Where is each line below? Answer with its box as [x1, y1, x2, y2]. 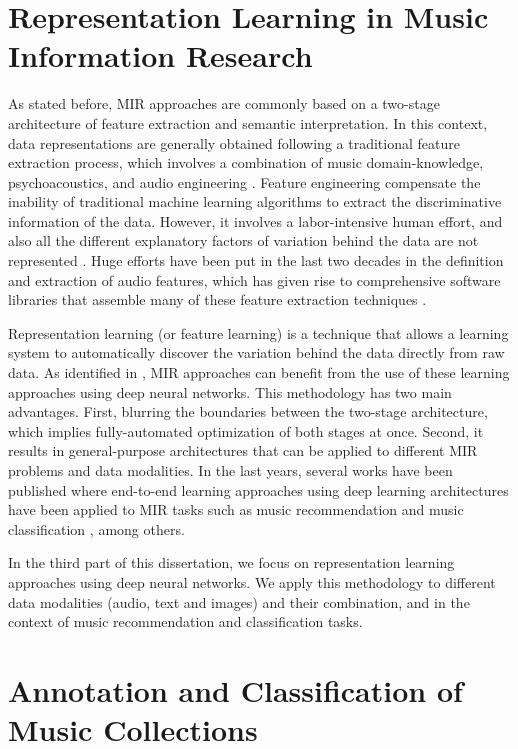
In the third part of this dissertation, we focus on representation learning [8, 552, 455, 573]
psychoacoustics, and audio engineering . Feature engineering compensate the [8, 171, 481, 192]
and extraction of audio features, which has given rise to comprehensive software [8, 269, 501, 290]
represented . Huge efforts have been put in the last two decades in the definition [8, 250, 504, 271]
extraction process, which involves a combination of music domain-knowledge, [8, 152, 484, 173]
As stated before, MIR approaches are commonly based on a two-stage [8, 93, 440, 114]
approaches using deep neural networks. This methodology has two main [8, 381, 452, 402]
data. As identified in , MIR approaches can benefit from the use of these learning [8, 362, 510, 383]
